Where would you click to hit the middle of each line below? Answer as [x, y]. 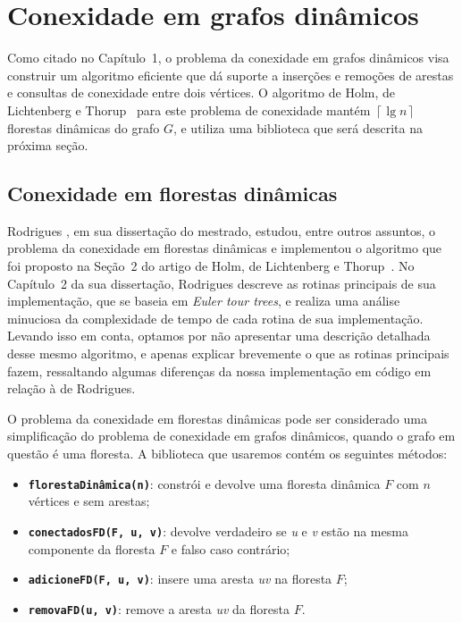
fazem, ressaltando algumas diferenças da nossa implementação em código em [219, 370]
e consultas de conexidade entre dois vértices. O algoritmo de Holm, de [201, 93]
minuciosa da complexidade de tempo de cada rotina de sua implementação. [215, 318]
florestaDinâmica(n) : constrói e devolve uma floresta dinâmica [204, 483]
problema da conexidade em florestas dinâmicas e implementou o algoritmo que [225, 248]
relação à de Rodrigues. [71, 388]
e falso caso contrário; [231, 548]
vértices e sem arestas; [89, 501]
